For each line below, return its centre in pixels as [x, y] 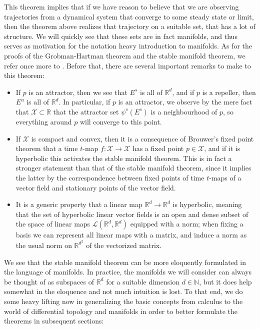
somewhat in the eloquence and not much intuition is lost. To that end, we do [123, 291]
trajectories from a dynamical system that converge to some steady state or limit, [129, 16]
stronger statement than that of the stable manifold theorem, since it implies [133, 168]
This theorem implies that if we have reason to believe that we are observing [121, 6]
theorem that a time [47, 148]
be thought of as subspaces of [49, 281]
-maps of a [225, 177]
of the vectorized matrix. [124, 245]
